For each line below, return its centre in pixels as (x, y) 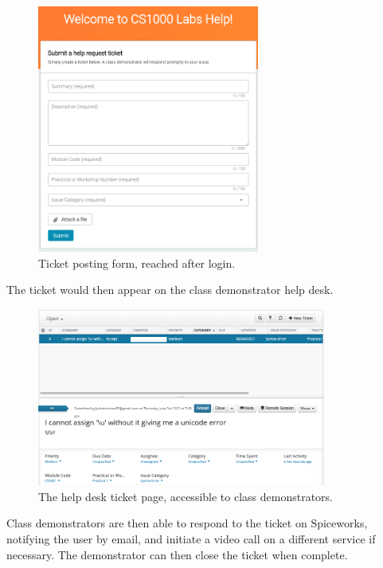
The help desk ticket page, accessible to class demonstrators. (186, 496)
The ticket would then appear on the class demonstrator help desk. (170, 290)
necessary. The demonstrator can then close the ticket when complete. (177, 554)
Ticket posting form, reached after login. (137, 262)
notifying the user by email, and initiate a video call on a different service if (191, 539)
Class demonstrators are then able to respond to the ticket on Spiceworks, (187, 523)
